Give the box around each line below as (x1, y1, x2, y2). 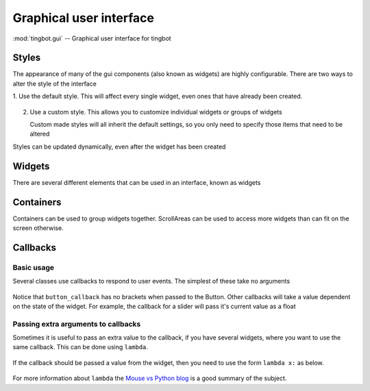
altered (29, 130, 50, 138)
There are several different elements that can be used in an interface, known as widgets (12, 178, 261, 186)
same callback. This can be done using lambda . (12, 343, 149, 351)
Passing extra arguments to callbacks (12, 319, 141, 329)
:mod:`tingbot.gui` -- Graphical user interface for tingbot (12, 34, 171, 42)
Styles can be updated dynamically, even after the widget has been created (12, 142, 226, 151)
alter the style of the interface (12, 79, 97, 88)
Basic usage (12, 262, 55, 272)
